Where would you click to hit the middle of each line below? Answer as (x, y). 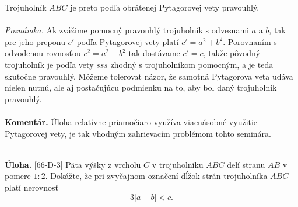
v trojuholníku (178, 164)
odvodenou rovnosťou (43, 53)
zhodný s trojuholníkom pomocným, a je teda (192, 64)
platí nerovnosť (31, 187)
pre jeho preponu (35, 41)
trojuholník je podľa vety (49, 64)
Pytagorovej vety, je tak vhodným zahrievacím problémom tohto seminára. (138, 133)
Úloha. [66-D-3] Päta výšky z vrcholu (73, 164)
